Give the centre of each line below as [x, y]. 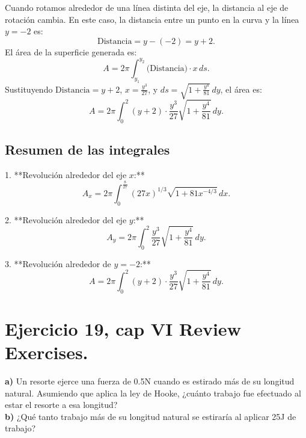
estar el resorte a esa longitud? [61, 405]
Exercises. [47, 352]
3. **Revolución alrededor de [58, 263]
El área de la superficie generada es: [71, 51]
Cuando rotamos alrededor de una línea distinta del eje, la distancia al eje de [147, 7]
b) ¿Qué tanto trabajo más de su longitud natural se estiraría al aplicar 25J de [151, 416]
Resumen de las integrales [87, 150]
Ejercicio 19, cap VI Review [123, 328]
